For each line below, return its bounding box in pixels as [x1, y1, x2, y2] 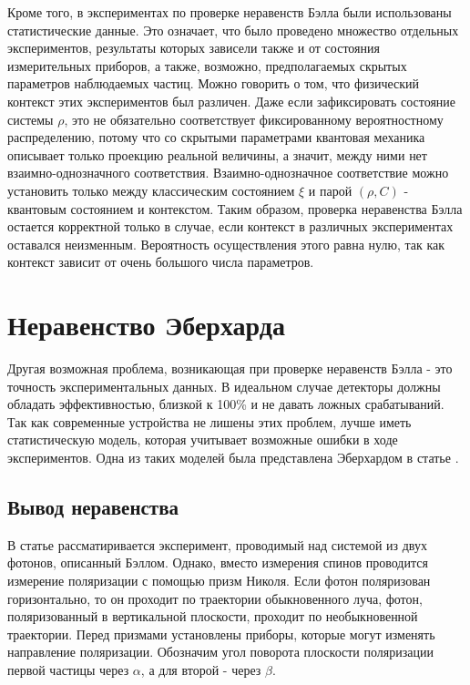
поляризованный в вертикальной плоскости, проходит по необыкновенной [7, 607, 418, 626]
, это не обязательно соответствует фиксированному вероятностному [64, 109, 444, 128]
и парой [308, 180, 352, 199]
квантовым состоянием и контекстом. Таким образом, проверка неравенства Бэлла [7, 199, 463, 218]
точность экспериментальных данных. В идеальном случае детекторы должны [7, 376, 441, 395]
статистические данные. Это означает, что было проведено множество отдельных [7, 20, 459, 39]
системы [7, 109, 54, 128]
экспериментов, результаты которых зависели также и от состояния [7, 38, 380, 57]
